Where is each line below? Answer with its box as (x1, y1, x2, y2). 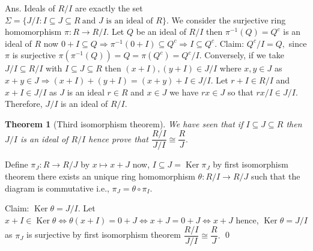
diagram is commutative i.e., (5, 181, 109, 194)
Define (5, 158, 28, 171)
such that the (251, 170, 300, 182)
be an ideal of (136, 25, 186, 38)
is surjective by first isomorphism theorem (26, 228, 181, 241)
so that (227, 85, 254, 98)
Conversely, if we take (204, 49, 284, 61)
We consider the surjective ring (171, 13, 286, 26)
